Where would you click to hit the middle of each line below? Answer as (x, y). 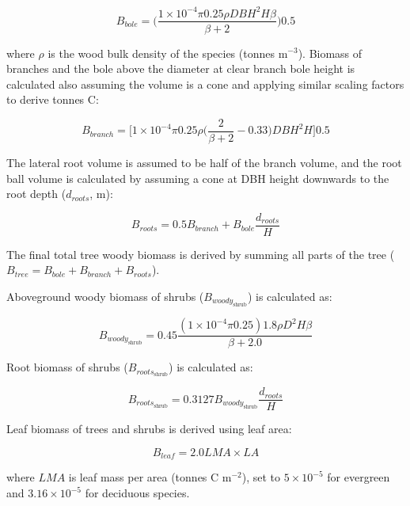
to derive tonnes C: (53, 99)
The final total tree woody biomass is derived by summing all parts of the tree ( (201, 254)
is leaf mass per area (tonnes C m (150, 477)
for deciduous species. (137, 493)
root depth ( (36, 194)
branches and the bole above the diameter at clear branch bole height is (181, 68)
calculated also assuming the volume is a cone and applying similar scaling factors (205, 84)
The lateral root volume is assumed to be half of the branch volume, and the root (204, 162)
